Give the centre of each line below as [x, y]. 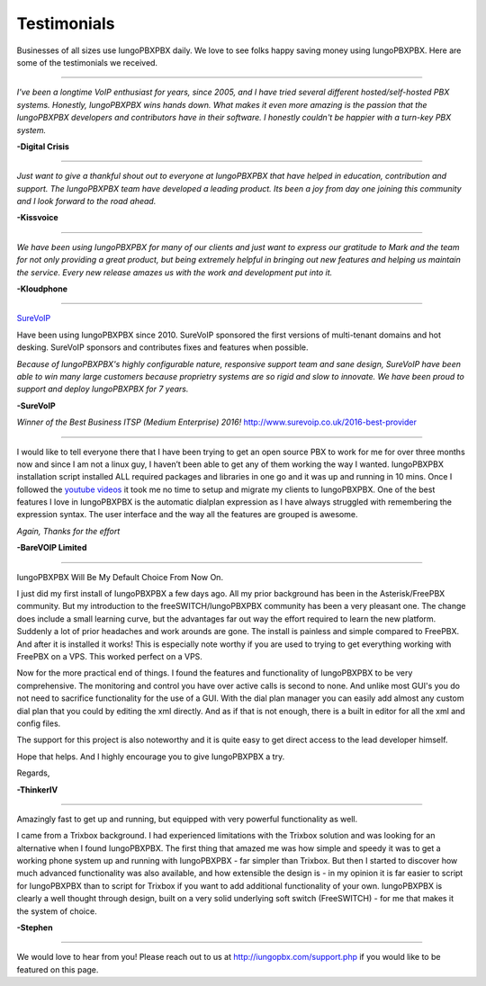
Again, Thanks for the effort [68, 531]
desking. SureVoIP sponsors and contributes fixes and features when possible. [162, 347]
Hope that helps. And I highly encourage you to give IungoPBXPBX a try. [151, 757]
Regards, [33, 773]
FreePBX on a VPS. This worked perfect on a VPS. [109, 656]
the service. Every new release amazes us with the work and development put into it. [175, 272]
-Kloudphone [42, 289]
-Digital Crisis [43, 146]
